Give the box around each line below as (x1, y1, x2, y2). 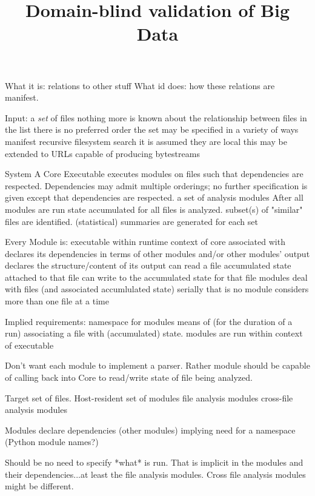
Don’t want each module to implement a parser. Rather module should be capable (5, 359, 310, 372)
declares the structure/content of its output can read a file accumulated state (5, 259, 291, 272)
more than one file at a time (5, 295, 109, 307)
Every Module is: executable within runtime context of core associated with (5, 235, 285, 248)
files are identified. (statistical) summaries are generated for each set (5, 215, 258, 227)
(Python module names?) (5, 435, 99, 448)
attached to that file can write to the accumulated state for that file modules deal (5, 270, 308, 283)
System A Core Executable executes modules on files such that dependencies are (5, 167, 303, 180)
